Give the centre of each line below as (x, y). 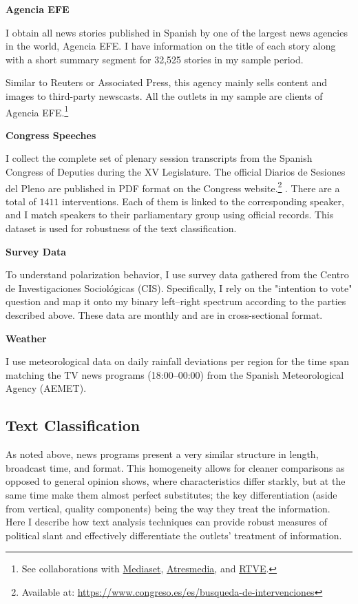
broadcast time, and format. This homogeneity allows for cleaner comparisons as (175, 467)
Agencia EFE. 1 (37, 111)
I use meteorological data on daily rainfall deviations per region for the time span (177, 361)
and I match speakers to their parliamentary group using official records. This (170, 215)
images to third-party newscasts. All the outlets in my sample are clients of (164, 95)
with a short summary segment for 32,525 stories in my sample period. (155, 59)
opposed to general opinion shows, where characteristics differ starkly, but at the (176, 481)
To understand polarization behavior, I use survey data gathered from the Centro (177, 274)
